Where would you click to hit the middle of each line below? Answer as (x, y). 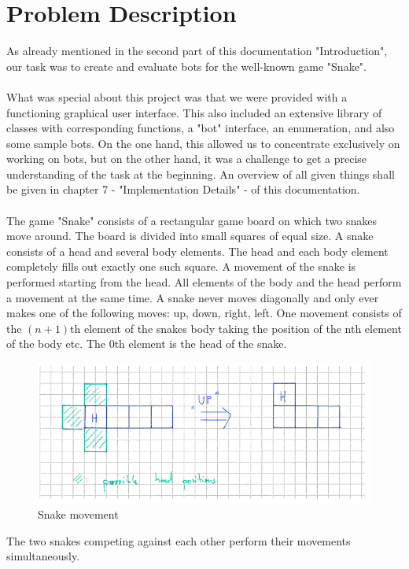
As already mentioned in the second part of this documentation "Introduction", (197, 51)
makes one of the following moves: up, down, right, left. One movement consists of (204, 313)
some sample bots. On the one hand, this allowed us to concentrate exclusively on (203, 143)
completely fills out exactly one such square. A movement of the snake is (181, 266)
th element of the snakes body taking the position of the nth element (236, 328)
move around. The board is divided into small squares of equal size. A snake (190, 236)
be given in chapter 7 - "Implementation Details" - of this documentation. (183, 189)
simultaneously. (43, 556)
